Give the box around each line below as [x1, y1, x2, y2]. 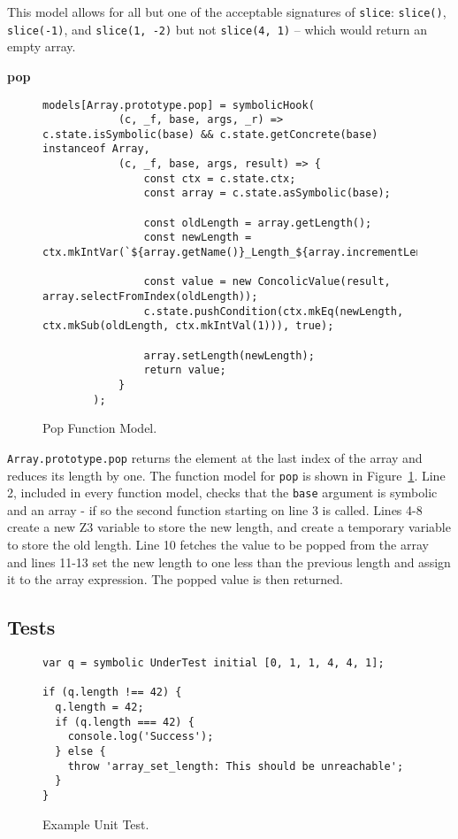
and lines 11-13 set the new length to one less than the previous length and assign [7, 552, 451, 571]
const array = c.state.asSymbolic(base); [143, 187, 391, 200]
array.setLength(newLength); [143, 349, 315, 362]
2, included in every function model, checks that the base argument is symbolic [7, 483, 438, 502]
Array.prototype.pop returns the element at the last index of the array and [7, 448, 423, 466]
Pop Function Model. [42, 419, 157, 437]
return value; [143, 364, 226, 377]
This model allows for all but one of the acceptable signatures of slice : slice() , [7, 3, 447, 20]
